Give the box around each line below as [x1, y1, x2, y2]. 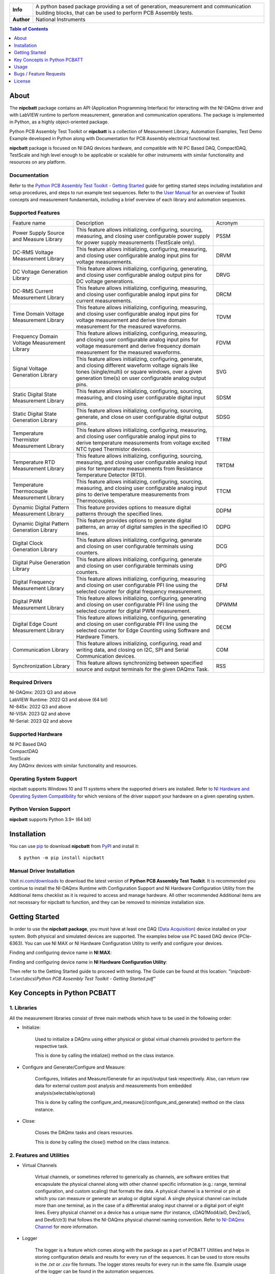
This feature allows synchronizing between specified [76, 659, 203, 667]
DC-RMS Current [12, 288, 53, 295]
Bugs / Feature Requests [14, 71, 66, 77]
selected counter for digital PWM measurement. [76, 607, 191, 615]
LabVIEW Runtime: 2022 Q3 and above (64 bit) [9, 696, 108, 703]
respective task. [35, 1043, 69, 1049]
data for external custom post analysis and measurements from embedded [35, 1083, 192, 1089]
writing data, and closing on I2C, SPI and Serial [76, 646, 189, 653]
